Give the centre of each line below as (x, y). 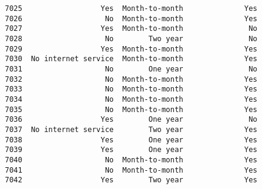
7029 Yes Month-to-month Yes (131, 49)
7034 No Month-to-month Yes (131, 99)
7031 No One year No (131, 69)
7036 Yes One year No (131, 120)
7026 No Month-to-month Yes (131, 18)
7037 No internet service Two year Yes (131, 129)
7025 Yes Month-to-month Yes (131, 8)
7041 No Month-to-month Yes (131, 170)
